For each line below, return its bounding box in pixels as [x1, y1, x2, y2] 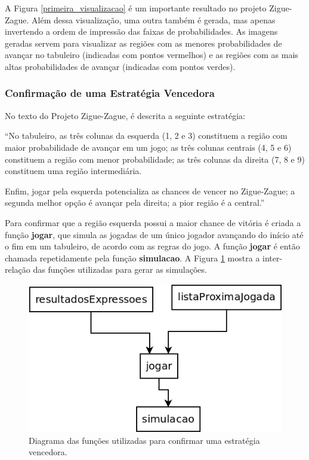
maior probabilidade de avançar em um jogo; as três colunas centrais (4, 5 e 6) [5, 141, 292, 153]
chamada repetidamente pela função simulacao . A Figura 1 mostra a [5, 251, 260, 264]
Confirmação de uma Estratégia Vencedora [5, 86, 215, 100]
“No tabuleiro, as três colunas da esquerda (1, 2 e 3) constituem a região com [5, 129, 288, 142]
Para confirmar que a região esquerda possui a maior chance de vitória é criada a [5, 216, 301, 229]
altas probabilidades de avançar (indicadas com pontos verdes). [5, 60, 236, 72]
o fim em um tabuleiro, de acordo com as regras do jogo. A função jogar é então [5, 240, 300, 252]
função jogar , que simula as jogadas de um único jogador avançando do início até [5, 228, 304, 240]
